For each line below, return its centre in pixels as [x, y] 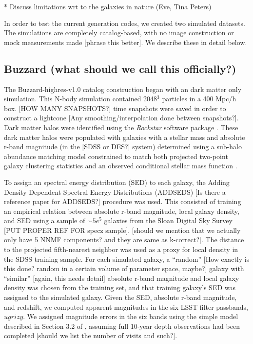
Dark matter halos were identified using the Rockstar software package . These [121, 127]
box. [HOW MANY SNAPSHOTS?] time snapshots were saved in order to [115, 108]
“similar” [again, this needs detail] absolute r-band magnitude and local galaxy [122, 278]
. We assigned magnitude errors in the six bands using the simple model [131, 316]
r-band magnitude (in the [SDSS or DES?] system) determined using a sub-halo [123, 147]
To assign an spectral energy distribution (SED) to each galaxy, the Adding [117, 182]
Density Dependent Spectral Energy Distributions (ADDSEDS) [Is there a [115, 192]
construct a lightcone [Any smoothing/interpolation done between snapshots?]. [121, 118]
